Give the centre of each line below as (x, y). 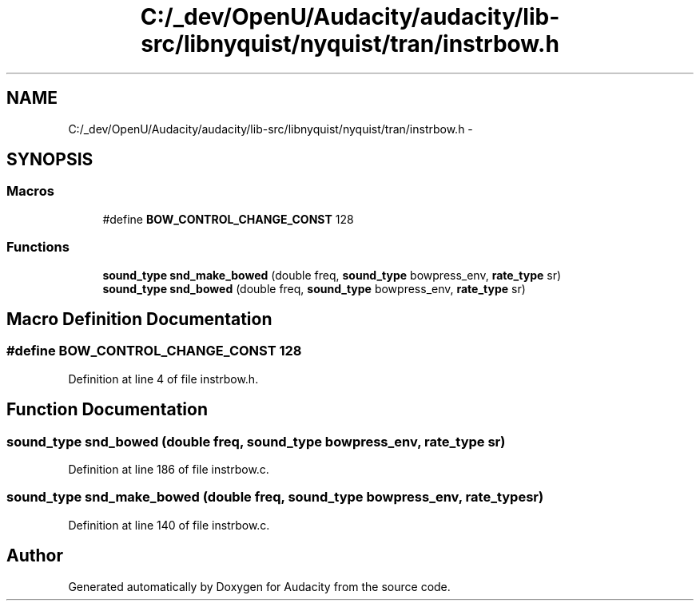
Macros (30, 191)
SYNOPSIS (50, 160)
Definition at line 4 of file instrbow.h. (163, 379)
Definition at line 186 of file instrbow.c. (169, 469)
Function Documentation (107, 410)
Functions (38, 247)
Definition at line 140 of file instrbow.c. (169, 525)
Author (35, 556)
